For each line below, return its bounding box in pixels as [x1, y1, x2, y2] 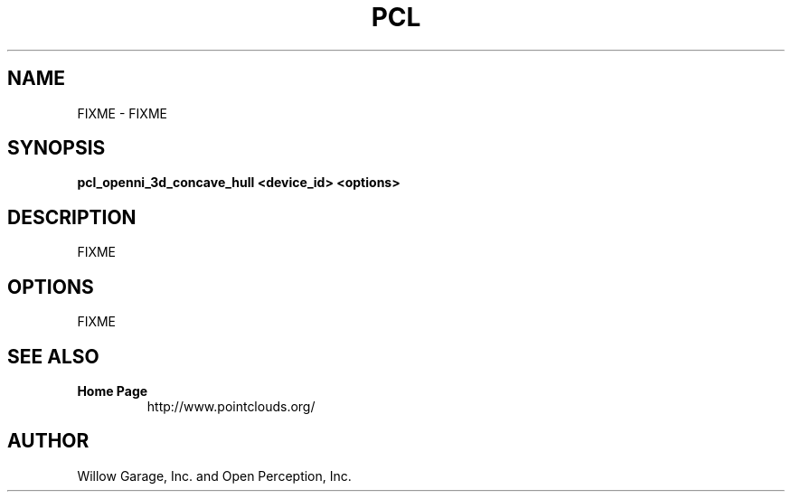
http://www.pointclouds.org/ [146, 398, 316, 414]
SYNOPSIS [7, 137, 106, 160]
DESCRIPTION [7, 205, 137, 229]
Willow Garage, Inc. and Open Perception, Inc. [77, 467, 352, 484]
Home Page [77, 382, 148, 399]
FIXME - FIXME [77, 105, 167, 121]
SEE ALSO [7, 344, 99, 368]
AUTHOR [7, 429, 90, 453]
